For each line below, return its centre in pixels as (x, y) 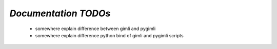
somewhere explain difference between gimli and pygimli (95, 29)
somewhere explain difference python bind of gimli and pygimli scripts (110, 35)
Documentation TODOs (60, 13)
